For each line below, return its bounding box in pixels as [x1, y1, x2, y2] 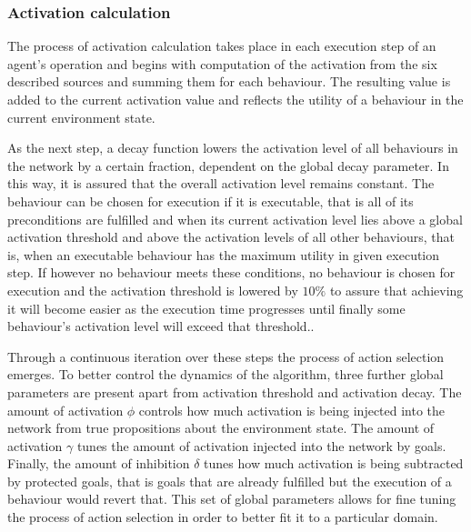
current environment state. [7, 107, 155, 126]
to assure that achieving [329, 280, 464, 299]
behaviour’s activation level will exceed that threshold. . [7, 316, 315, 336]
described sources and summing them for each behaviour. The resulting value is [7, 72, 451, 91]
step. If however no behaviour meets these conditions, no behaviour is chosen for [7, 263, 456, 282]
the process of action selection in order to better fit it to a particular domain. [7, 507, 438, 527]
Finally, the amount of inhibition [7, 454, 190, 473]
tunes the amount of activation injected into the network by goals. [76, 436, 446, 455]
